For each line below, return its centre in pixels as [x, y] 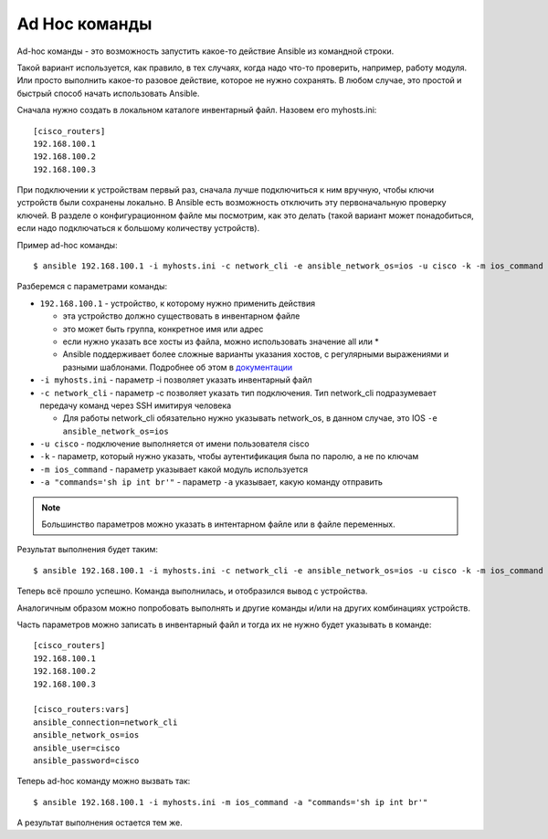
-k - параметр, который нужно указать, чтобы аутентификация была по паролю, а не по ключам [229, 456]
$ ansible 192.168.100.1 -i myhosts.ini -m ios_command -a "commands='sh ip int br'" [231, 802]
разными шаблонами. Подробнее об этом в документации [178, 367]
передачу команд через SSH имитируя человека [136, 405]
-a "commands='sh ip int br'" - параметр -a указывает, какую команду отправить [211, 482]
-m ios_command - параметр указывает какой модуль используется [174, 469]
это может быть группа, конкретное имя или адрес [163, 329]
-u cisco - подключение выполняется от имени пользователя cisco [174, 444]
